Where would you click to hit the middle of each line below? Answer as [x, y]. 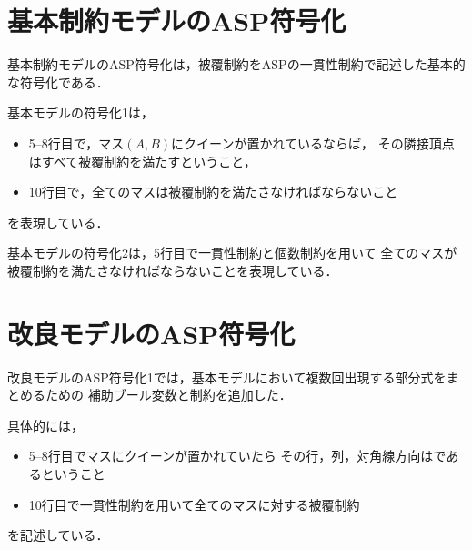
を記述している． [58, 535]
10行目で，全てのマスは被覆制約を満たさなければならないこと [213, 192]
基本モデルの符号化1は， [80, 112]
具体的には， [45, 425]
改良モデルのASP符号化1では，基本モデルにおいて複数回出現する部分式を [227, 377]
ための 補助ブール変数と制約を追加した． [168, 395]
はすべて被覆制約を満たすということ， [142, 161]
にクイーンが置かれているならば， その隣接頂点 [313, 143]
